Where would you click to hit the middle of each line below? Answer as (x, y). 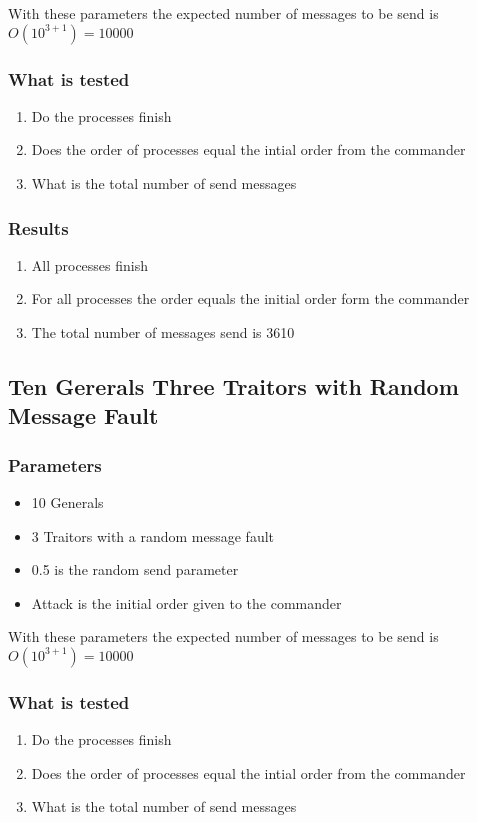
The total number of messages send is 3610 (163, 332)
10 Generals (67, 501)
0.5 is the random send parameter (135, 569)
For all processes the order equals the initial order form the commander (250, 298)
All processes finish (90, 264)
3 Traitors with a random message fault (153, 535)
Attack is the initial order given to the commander (186, 602)
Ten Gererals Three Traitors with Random (233, 385)
